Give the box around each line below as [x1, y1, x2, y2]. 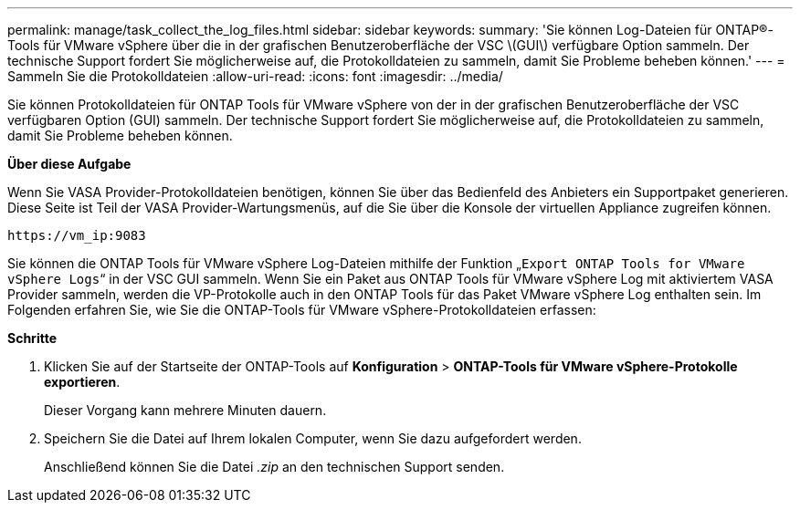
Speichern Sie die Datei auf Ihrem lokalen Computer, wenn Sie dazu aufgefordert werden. [44, 431, 582, 446]
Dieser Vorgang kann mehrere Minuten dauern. [44, 402, 327, 418]
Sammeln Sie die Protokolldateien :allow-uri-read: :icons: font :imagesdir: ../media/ [7, 68, 503, 84]
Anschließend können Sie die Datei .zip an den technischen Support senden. [44, 459, 505, 474]
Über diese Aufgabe [7, 156, 132, 172]
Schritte [7, 330, 57, 346]
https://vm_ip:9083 [7, 228, 146, 243]
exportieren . [44, 374, 121, 390]
